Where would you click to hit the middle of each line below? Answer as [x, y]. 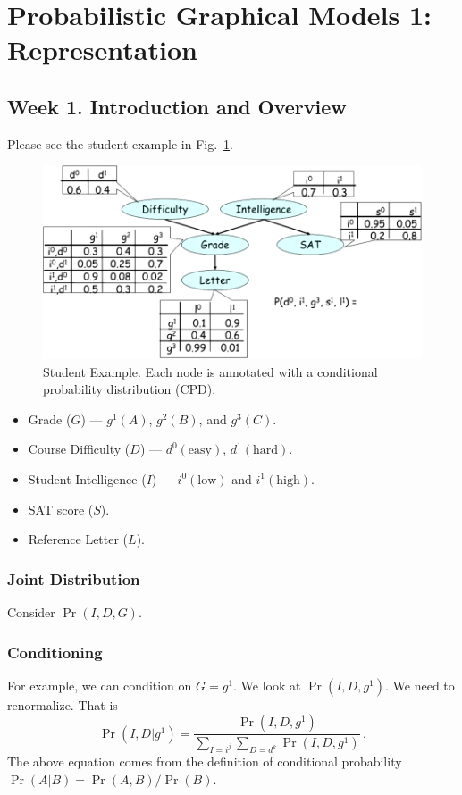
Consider [31, 611]
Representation [102, 50]
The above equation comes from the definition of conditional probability [205, 762]
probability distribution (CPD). [130, 389]
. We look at [267, 685]
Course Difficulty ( [79, 449]
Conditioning [55, 652]
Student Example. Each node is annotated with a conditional [210, 371]
